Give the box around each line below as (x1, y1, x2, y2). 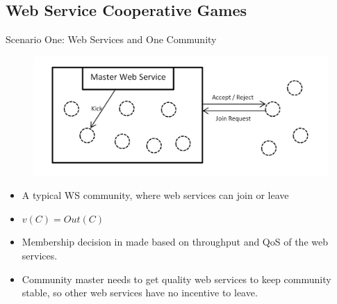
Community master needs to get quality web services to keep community (22, 271, 331, 286)
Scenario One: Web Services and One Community (6, 32, 217, 47)
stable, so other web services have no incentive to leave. (22, 285, 258, 300)
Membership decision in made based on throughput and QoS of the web (22, 234, 328, 249)
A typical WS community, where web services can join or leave (22, 188, 289, 202)
